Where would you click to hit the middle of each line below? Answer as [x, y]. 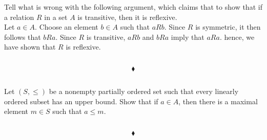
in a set [56, 17]
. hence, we [237, 37]
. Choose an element [67, 27]
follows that [23, 37]
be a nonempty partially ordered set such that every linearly [144, 91]
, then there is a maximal [218, 101]
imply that [188, 37]
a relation [19, 17]
